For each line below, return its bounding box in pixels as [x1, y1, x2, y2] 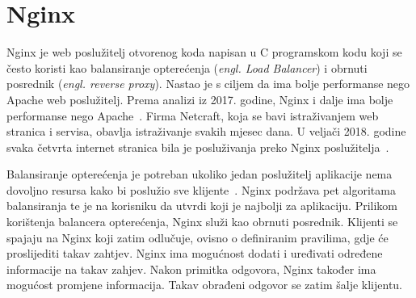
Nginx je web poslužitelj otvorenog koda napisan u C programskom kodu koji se [6, 44, 402, 61]
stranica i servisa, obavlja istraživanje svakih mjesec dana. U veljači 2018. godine [6, 123, 406, 140]
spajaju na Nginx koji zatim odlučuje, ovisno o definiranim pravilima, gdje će [6, 229, 389, 246]
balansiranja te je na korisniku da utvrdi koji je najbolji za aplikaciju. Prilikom [6, 197, 398, 214]
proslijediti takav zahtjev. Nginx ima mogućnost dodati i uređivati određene [6, 245, 383, 262]
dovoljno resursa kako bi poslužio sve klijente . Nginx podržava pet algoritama [6, 181, 396, 198]
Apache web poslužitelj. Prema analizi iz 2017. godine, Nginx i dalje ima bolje [6, 90, 393, 107]
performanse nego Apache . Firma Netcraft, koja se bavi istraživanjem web [6, 107, 379, 124]
